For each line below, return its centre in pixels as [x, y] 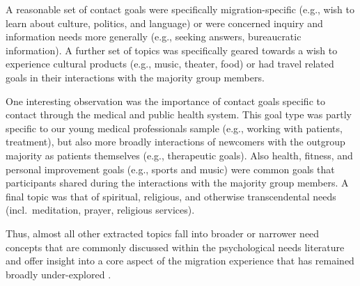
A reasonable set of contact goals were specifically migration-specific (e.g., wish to [180, 9]
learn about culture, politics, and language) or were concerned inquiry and [164, 23]
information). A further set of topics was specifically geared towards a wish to [172, 50]
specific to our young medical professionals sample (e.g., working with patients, [174, 128]
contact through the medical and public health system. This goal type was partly [179, 114]
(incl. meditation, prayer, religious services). [100, 210]
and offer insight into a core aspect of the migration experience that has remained [180, 261]
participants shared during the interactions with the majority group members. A [177, 183]
